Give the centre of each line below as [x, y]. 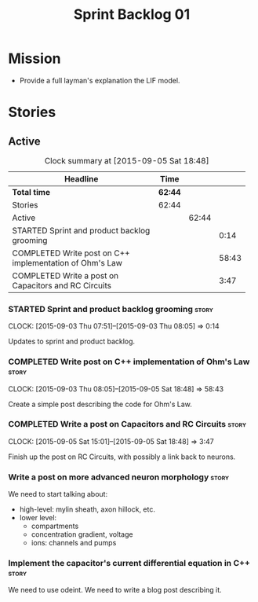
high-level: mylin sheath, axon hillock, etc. [87, 509]
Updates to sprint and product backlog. [72, 341]
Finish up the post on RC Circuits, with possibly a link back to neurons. [122, 457]
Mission [35, 59]
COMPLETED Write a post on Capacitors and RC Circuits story [127, 424]
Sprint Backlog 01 [132, 15]
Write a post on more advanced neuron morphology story [119, 477]
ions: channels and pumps [74, 543]
